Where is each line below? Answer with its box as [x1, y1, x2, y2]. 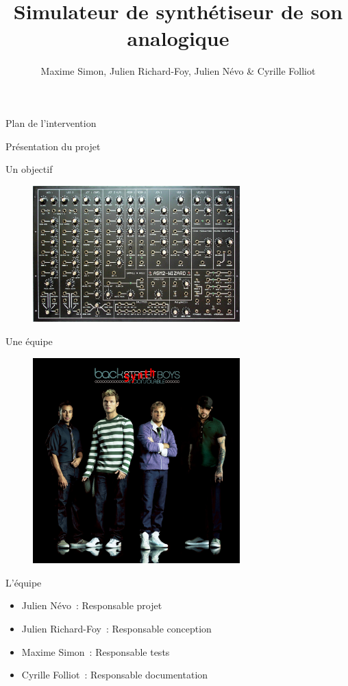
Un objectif [5, 162, 53, 176]
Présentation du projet [5, 139, 101, 153]
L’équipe [5, 575, 42, 589]
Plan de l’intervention [5, 115, 97, 130]
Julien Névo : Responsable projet [21, 598, 162, 613]
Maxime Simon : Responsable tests [21, 644, 170, 659]
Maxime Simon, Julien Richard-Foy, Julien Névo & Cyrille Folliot [40, 64, 316, 78]
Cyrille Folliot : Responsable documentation [21, 667, 208, 682]
